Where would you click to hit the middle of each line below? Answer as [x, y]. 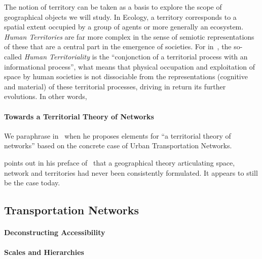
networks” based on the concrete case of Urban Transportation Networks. [118, 145]
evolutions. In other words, [46, 96]
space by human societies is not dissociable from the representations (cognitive [126, 76]
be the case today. [32, 183]
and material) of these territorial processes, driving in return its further [115, 86]
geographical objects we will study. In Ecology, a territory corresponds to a [120, 17]
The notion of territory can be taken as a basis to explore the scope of [113, 7]
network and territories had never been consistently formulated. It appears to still [131, 172]
